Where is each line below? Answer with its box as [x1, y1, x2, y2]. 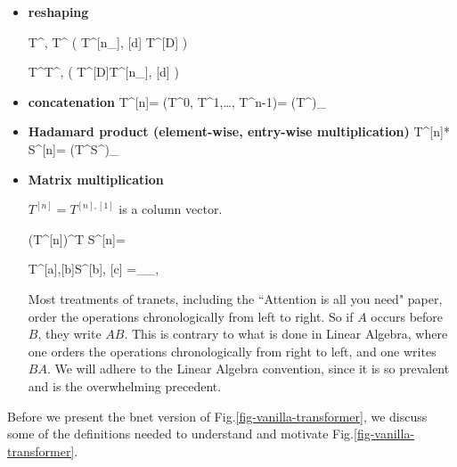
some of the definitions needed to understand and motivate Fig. [7, 424, 354, 443]
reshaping [28, 3, 89, 20]
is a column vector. [118, 200, 223, 218]
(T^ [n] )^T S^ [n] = [28, 229, 126, 248]
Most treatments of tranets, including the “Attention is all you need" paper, [28, 289, 443, 307]
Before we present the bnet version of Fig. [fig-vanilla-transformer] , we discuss [7, 406, 428, 425]
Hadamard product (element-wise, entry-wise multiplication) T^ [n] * [28, 122, 450, 141]
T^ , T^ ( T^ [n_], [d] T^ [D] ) [28, 32, 188, 51]
